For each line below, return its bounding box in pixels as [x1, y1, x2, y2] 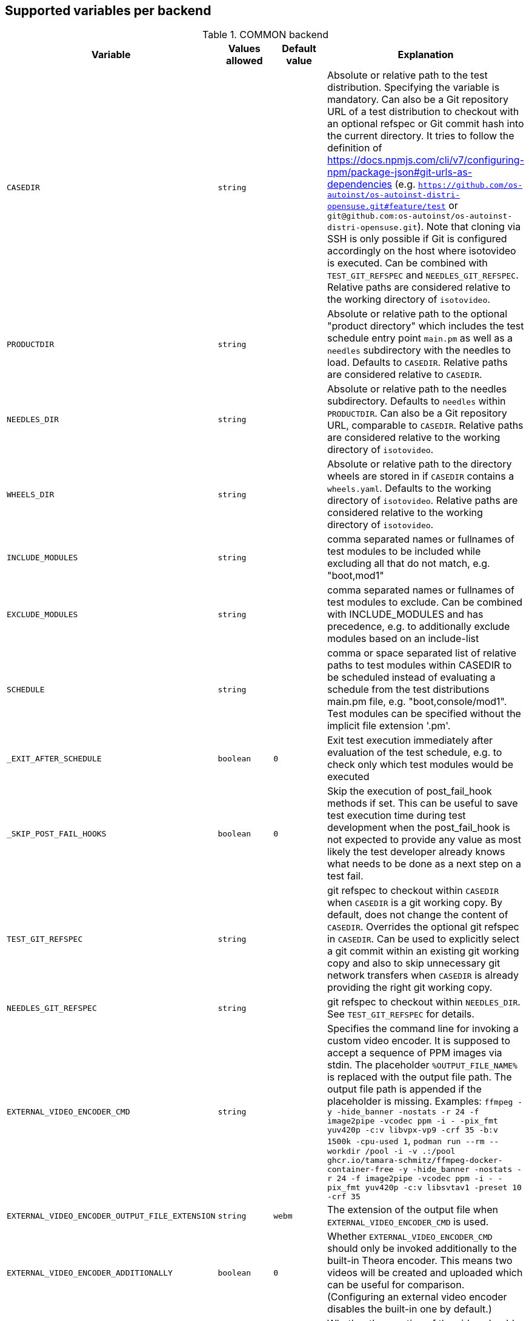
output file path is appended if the [327, 1083, 482, 1096]
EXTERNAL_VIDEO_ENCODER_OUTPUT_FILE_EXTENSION [7, 1211, 216, 1220]
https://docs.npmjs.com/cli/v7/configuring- [327, 154, 524, 167]
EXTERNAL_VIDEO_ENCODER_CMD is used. [327, 1216, 489, 1228]
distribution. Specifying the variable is [327, 81, 500, 94]
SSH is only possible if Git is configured [327, 233, 507, 245]
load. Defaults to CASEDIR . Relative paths [327, 356, 508, 369]
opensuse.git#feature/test [327, 202, 446, 211]
